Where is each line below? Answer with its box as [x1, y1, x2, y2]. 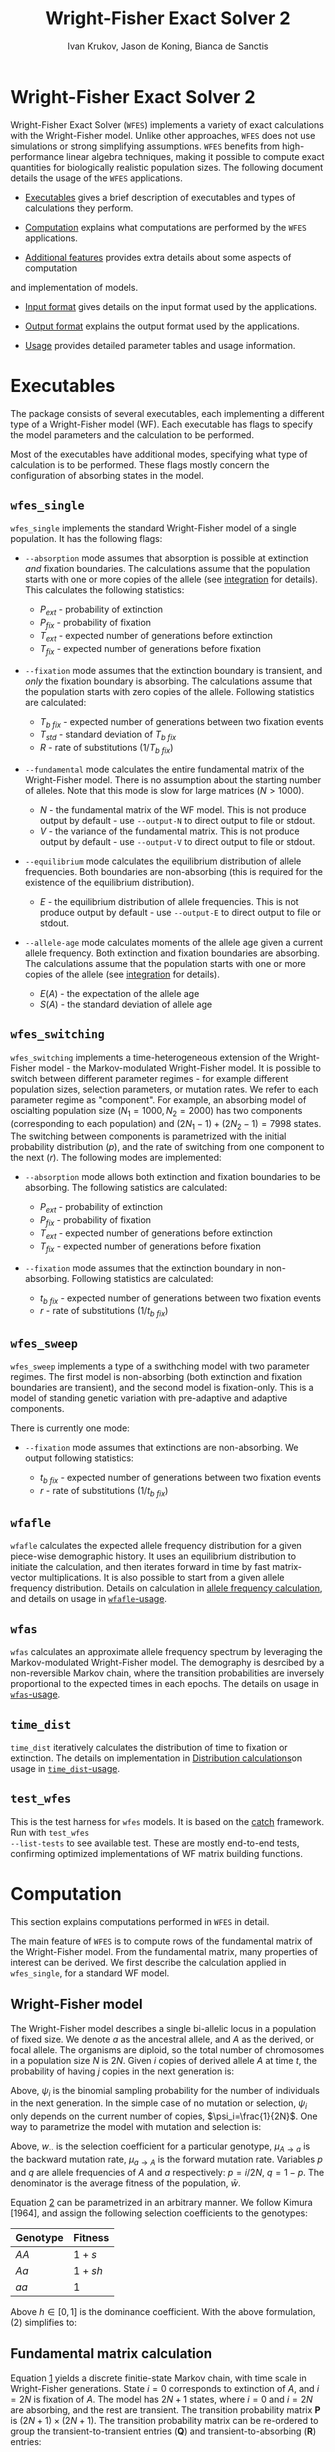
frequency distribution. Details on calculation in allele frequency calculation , [10, 1582, 323, 1594]
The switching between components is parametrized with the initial [10, 1130, 287, 1142]
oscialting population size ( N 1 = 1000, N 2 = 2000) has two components [10, 1104, 303, 1119]
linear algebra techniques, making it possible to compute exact [66, 150, 325, 162]
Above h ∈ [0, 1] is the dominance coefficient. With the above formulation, [10, 2305, 316, 2317]
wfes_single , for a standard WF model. [10, 1967, 170, 1979]
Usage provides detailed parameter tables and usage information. [24, 339, 296, 351]
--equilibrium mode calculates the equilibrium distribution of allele [24, 855, 302, 867]
